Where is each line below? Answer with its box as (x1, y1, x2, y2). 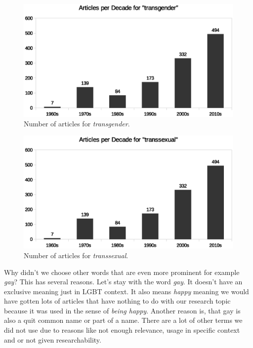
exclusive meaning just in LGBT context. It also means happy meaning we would (4, 286, 249, 296)
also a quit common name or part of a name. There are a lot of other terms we (4, 315, 243, 325)
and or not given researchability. (4, 334, 101, 345)
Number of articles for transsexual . (24, 250, 128, 260)
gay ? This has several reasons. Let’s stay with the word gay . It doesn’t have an (4, 276, 243, 287)
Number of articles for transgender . (24, 118, 130, 129)
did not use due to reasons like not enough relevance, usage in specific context (4, 325, 240, 335)
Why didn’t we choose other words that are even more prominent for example (4, 267, 240, 277)
